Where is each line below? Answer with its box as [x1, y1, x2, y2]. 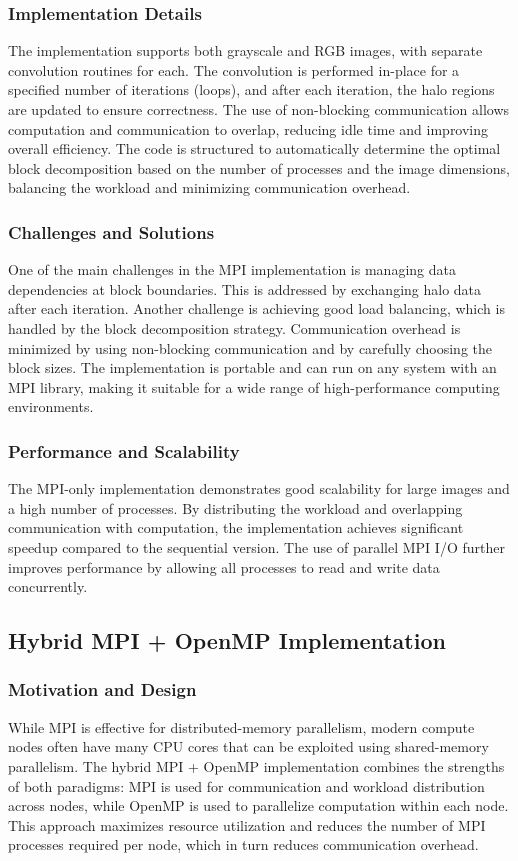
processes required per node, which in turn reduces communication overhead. [8, 834, 479, 855]
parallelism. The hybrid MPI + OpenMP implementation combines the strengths [8, 755, 505, 776]
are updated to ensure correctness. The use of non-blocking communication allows [8, 99, 510, 119]
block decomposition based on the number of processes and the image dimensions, [8, 157, 510, 178]
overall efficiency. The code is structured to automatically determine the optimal [8, 138, 501, 159]
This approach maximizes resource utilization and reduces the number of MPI [8, 814, 486, 835]
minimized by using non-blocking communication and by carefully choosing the [8, 337, 493, 358]
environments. [8, 396, 94, 417]
